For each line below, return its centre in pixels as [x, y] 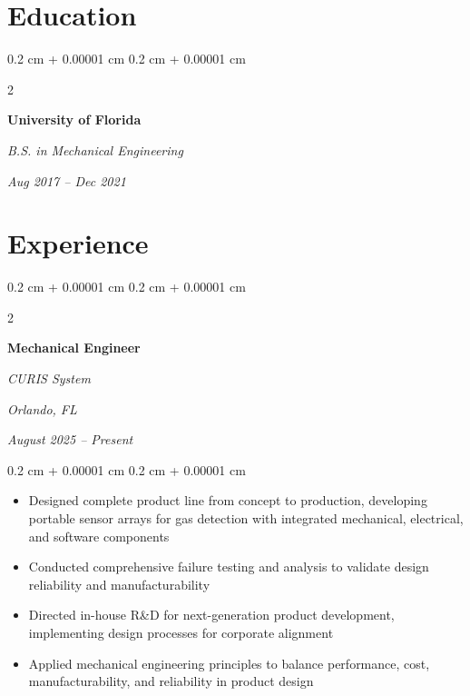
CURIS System [49, 378]
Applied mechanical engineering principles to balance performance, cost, [229, 663]
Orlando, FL [42, 408]
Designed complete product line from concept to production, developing [228, 500]
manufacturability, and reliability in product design [171, 681]
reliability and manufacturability [119, 584]
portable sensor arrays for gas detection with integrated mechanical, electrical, [246, 517]
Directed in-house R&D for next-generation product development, [211, 615]
